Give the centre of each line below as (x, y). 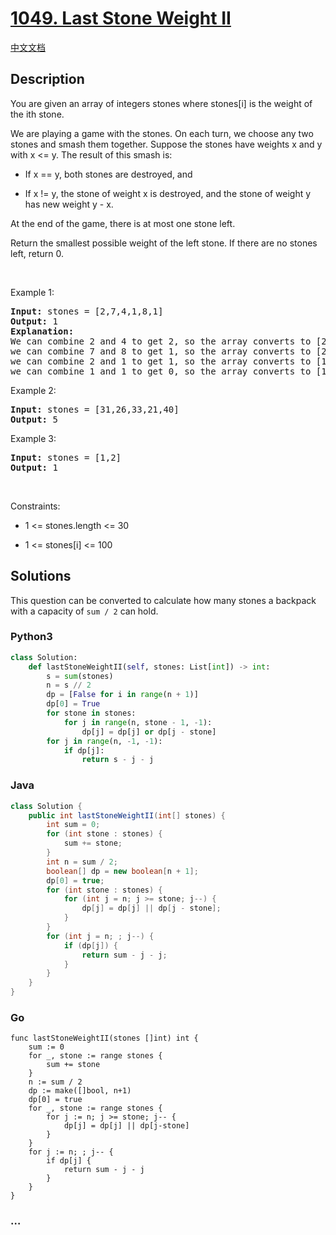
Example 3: (33, 438)
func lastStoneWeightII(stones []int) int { (104, 1038)
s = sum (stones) (80, 676)
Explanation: (42, 331)
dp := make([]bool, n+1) (80, 1091)
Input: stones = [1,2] (66, 457)
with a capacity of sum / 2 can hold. (84, 611)
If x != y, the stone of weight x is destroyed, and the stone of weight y (168, 193)
